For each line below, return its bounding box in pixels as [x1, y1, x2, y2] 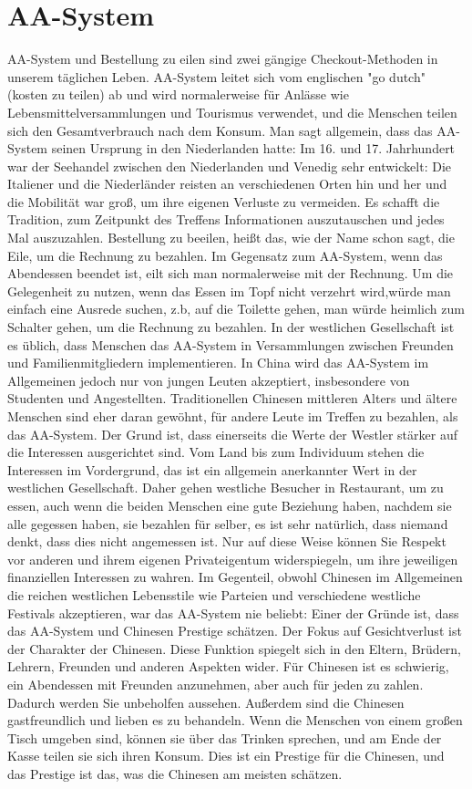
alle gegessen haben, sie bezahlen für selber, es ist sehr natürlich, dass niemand [7, 514, 448, 533]
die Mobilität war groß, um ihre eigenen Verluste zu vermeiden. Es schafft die [7, 192, 440, 211]
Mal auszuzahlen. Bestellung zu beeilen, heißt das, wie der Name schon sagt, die [7, 228, 455, 247]
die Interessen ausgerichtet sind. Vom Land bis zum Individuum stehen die [7, 442, 425, 462]
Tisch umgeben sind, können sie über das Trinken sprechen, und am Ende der [7, 728, 442, 747]
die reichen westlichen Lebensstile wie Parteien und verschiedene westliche [7, 585, 421, 604]
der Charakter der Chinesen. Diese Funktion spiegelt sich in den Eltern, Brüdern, [7, 638, 462, 658]
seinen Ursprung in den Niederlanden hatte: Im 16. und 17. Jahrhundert [51, 139, 456, 158]
